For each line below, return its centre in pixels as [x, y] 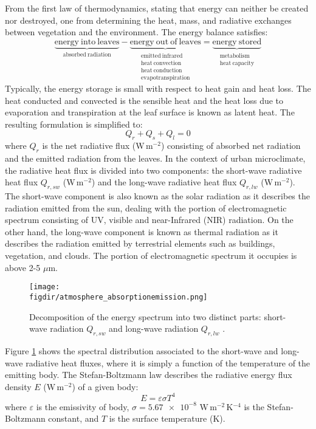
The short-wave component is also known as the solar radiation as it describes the [157, 196]
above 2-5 [23, 267]
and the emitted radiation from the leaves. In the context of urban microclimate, [155, 158]
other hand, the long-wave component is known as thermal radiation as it [142, 231]
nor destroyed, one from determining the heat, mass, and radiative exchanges [148, 20]
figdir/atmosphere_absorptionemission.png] [118, 297]
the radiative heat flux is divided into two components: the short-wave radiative [153, 170]
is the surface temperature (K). [167, 418]
